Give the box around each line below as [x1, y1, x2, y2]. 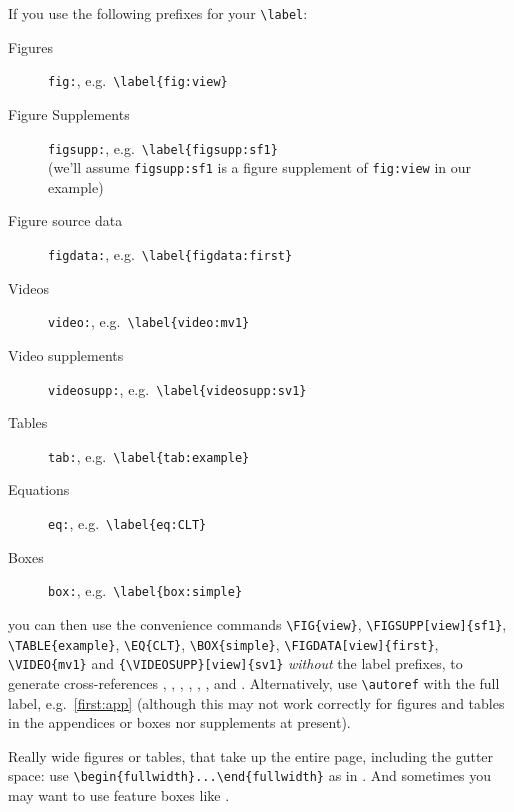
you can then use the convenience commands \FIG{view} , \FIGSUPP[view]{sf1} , [8, 613, 507, 634]
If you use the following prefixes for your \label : [8, 3, 308, 23]
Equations [8, 479, 70, 500]
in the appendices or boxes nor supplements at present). [8, 712, 351, 733]
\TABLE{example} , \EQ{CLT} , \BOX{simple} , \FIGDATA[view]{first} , [8, 633, 439, 654]
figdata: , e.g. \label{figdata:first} [48, 244, 293, 264]
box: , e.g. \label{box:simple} [48, 580, 243, 601]
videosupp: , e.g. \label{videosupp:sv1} [48, 378, 307, 399]
